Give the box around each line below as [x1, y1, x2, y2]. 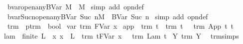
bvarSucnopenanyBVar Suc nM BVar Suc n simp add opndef [7, 11, 208, 21]
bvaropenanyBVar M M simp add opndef [7, 1, 144, 11]
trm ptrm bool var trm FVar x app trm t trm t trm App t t [7, 21, 234, 31]
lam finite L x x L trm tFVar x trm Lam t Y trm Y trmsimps [4, 30, 239, 41]
